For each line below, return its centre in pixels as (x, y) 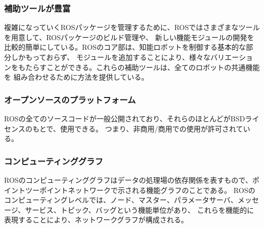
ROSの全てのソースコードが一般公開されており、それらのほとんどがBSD (125, 118)
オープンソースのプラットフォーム (70, 99)
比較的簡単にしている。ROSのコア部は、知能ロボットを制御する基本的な (125, 47)
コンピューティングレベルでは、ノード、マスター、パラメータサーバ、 (121, 200)
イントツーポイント (36, 190)
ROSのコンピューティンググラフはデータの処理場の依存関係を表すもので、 (128, 180)
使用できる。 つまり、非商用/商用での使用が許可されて (152, 128)
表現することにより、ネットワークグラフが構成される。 (96, 220)
